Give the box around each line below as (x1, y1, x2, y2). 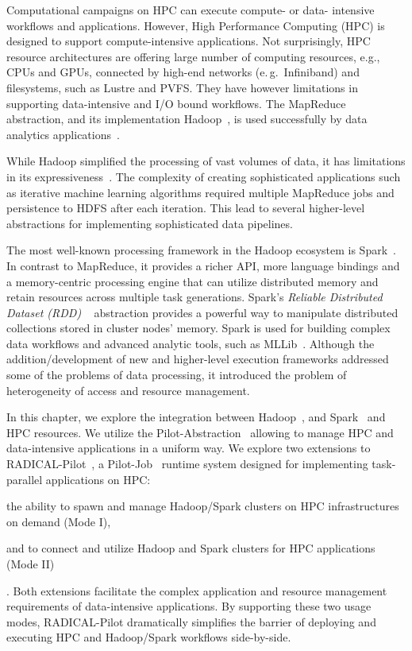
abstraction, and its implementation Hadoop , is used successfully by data (6, 110, 368, 127)
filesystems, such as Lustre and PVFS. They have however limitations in (6, 79, 358, 95)
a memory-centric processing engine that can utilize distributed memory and (6, 273, 379, 289)
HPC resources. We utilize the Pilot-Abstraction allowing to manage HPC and (6, 424, 394, 440)
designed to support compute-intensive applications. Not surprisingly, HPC (6, 33, 371, 49)
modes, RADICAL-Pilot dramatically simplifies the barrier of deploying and (6, 613, 376, 630)
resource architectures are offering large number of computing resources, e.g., (6, 48, 380, 64)
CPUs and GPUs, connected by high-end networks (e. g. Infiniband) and (6, 64, 360, 80)
